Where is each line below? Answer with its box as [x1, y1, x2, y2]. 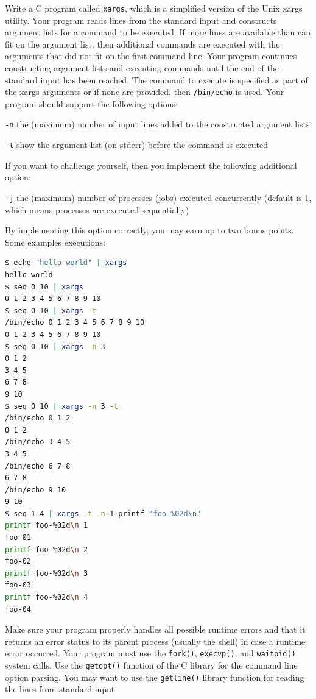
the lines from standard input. [5, 683, 118, 695]
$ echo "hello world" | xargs [5, 258, 127, 268]
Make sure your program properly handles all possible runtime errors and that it [5, 623, 306, 636]
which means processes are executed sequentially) [5, 203, 189, 216]
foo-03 [5, 581, 31, 590]
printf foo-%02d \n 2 [5, 545, 88, 554]
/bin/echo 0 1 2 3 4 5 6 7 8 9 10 [5, 318, 145, 327]
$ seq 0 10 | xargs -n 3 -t [5, 402, 119, 411]
